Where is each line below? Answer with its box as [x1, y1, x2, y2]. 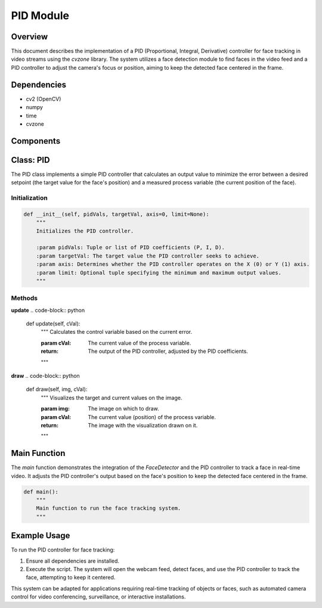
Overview [11, 32, 48, 42]
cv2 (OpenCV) [26, 95, 61, 103]
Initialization [11, 194, 48, 202]
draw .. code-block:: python [11, 372, 80, 379]
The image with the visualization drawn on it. [88, 421, 198, 429]
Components [11, 136, 61, 146]
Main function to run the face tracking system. [36, 505, 181, 512]
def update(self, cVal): [26, 320, 80, 327]
